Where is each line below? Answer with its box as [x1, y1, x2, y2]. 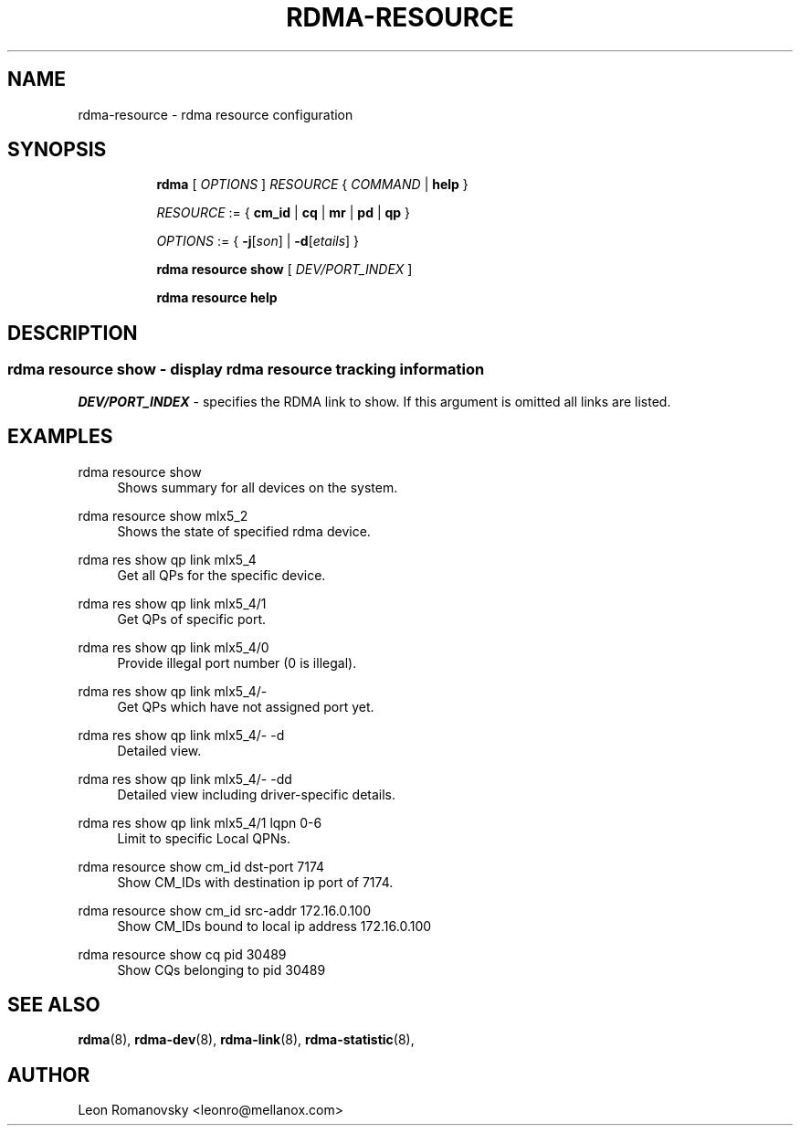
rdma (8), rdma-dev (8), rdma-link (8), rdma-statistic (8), [78, 1032, 415, 1048]
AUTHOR [7, 1063, 90, 1086]
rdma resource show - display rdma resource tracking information [7, 360, 485, 379]
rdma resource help [156, 290, 278, 306]
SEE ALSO [7, 992, 100, 1016]
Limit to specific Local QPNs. [117, 830, 290, 846]
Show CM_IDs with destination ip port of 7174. [117, 874, 394, 890]
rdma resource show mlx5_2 [78, 507, 248, 524]
